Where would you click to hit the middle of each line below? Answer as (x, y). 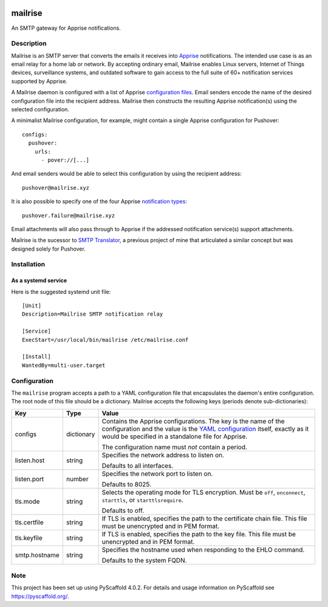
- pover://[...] (65, 160)
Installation (28, 265)
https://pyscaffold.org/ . (40, 596)
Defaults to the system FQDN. (145, 560)
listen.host (30, 460)
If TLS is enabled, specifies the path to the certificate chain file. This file (204, 518)
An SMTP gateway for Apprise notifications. (66, 28)
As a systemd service (39, 280)
